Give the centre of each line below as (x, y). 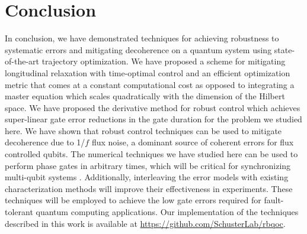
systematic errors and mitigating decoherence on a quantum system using (138, 49)
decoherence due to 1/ (45, 142)
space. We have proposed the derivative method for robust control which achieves (153, 107)
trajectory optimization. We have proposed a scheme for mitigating (164, 61)
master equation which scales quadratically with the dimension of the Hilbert (145, 96)
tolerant (19, 212)
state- (284, 49)
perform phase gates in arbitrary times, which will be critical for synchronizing (148, 165)
